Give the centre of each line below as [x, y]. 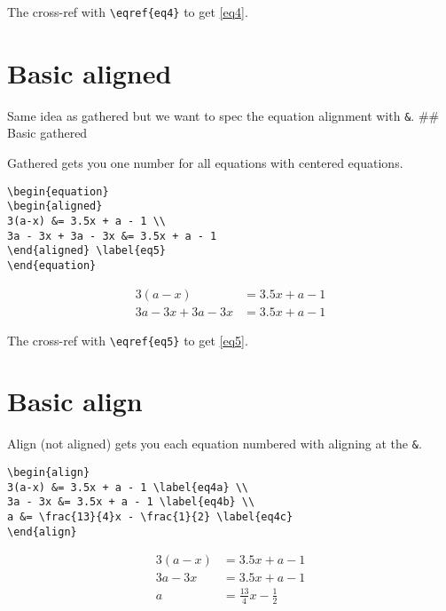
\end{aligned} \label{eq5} [86, 251]
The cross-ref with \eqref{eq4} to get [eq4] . [128, 12]
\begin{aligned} [55, 206]
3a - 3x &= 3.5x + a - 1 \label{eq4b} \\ [131, 502]
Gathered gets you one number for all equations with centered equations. [205, 163]
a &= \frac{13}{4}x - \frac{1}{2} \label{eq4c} [150, 517]
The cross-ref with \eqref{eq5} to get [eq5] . [128, 340]
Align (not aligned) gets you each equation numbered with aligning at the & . [215, 444]
